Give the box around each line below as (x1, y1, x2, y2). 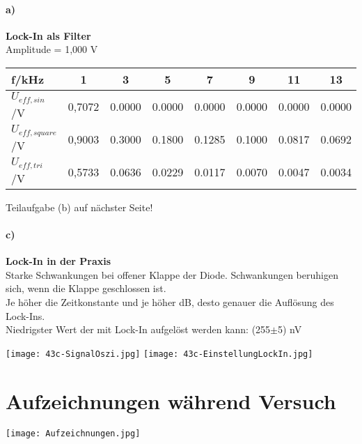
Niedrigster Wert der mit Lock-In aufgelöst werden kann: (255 (6, 322, 271, 337)
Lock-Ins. (6, 308, 45, 323)
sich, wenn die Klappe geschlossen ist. (6, 281, 166, 296)
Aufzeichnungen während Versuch (6, 386, 336, 415)
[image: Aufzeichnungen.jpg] (6, 428, 141, 438)
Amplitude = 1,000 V (6, 42, 98, 56)
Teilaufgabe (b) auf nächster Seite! (6, 199, 153, 214)
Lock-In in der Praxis (6, 254, 111, 268)
